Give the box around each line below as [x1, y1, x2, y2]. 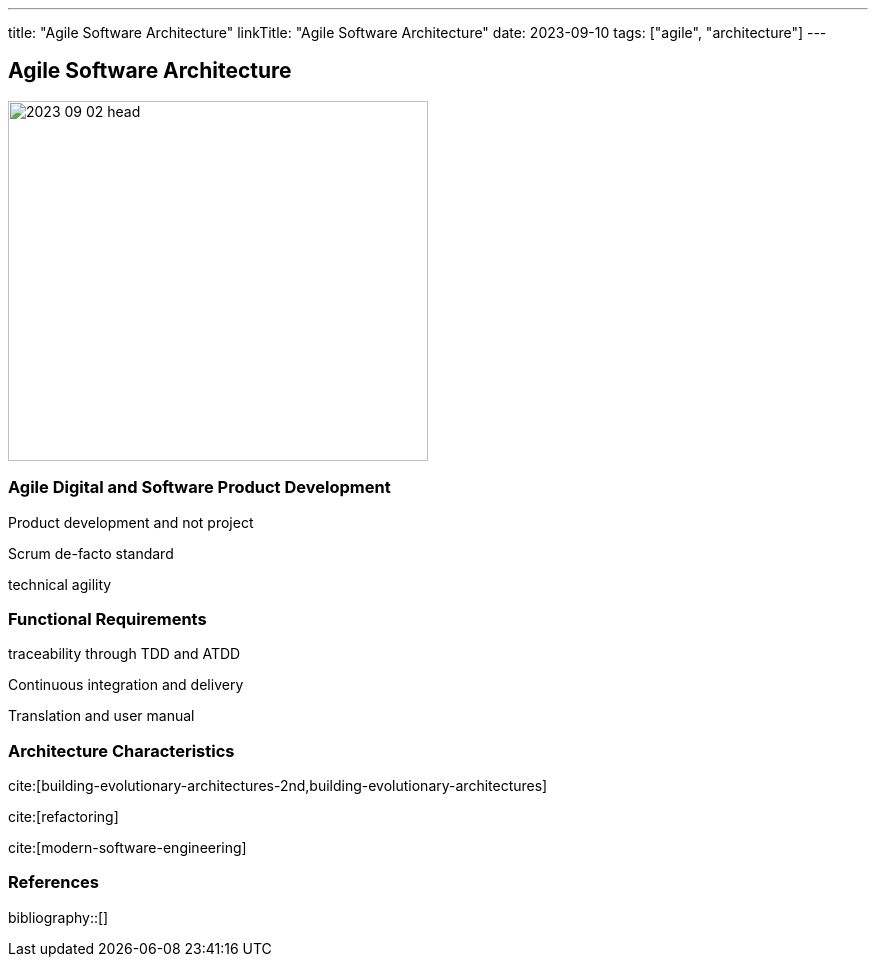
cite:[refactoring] [8, 808, 119, 826]
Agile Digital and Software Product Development [8, 477, 391, 498]
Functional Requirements [8, 608, 207, 629]
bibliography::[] [8, 908, 109, 926]
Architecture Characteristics [8, 740, 235, 761]
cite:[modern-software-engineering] [8, 839, 247, 857]
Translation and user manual [8, 707, 195, 725]
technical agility [8, 575, 112, 593]
